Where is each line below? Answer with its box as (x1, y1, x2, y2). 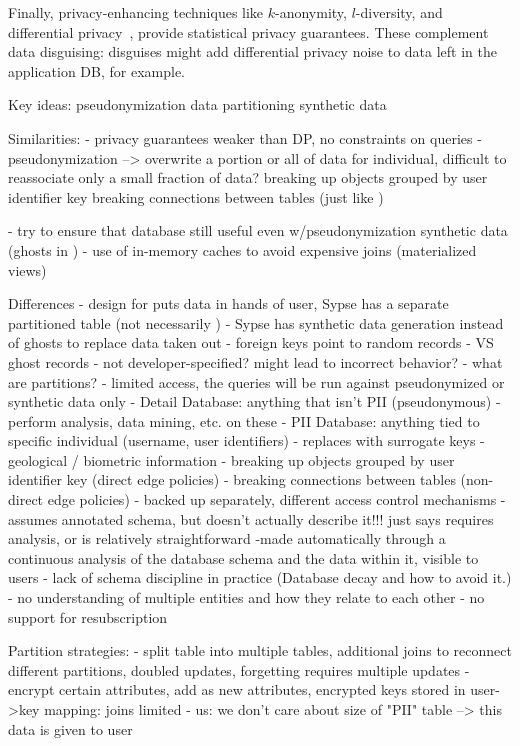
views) (8, 259, 47, 280)
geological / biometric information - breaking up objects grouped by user (8, 449, 455, 470)
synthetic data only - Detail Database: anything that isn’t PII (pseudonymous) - (8, 391, 501, 412)
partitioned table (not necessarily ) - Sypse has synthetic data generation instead (8, 312, 504, 333)
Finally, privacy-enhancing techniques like (8, 2, 264, 22)
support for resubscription (8, 606, 168, 627)
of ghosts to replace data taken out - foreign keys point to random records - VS (8, 332, 494, 353)
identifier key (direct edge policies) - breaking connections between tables (8, 469, 456, 490)
